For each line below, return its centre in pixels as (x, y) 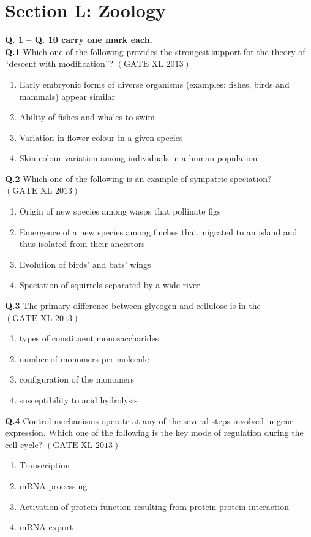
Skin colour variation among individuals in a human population (138, 158)
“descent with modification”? (59, 63)
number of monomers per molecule (84, 358)
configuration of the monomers (77, 379)
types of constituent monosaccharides (89, 338)
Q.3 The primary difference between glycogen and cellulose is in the (133, 306)
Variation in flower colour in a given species (101, 137)
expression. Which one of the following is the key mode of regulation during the (154, 432)
